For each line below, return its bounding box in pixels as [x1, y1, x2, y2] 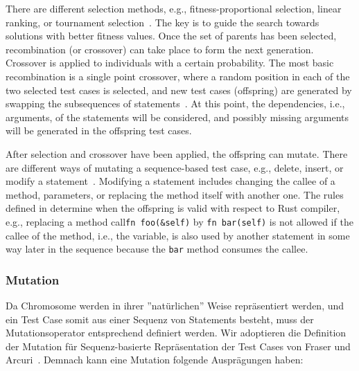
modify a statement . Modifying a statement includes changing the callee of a [6, 174, 335, 188]
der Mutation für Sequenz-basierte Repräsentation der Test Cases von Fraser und [6, 338, 351, 353]
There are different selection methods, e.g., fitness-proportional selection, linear [6, 1, 342, 15]
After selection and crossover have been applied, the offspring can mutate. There [6, 146, 348, 161]
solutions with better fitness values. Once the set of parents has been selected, [6, 28, 337, 43]
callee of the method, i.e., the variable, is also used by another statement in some [6, 228, 350, 242]
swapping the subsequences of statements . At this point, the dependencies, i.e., [6, 96, 345, 111]
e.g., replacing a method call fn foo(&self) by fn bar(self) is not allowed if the [6, 214, 353, 228]
